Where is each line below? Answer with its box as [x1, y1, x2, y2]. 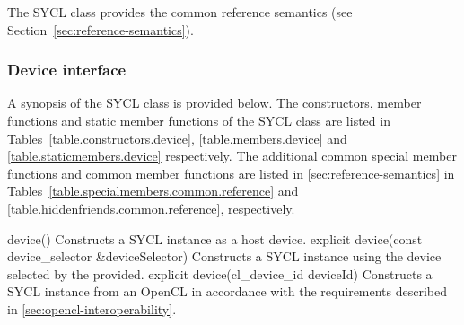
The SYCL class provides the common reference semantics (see [7, 3, 353, 21]
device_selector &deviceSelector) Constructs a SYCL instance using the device [7, 247, 442, 266]
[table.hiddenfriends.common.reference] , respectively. [7, 198, 295, 217]
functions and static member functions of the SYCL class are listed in [7, 111, 390, 129]
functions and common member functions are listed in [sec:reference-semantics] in [7, 163, 455, 182]
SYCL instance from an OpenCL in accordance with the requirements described [7, 282, 448, 301]
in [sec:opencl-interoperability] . [7, 299, 177, 318]
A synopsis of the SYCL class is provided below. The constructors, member [7, 93, 422, 112]
